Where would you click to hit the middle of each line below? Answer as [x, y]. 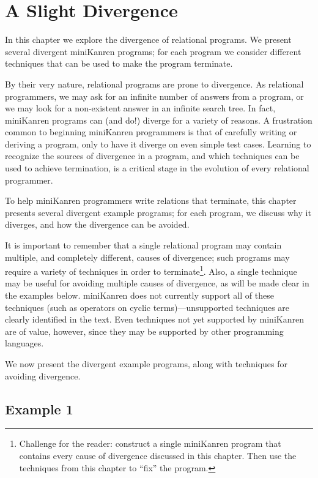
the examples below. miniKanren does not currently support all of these [139, 295]
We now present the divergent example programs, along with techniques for [146, 364]
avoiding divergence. [43, 375]
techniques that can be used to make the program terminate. [119, 63]
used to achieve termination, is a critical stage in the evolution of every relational [157, 168]
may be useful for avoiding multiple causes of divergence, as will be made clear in [157, 283]
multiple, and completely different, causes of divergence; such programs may [147, 257]
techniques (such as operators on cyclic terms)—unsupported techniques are [147, 307]
